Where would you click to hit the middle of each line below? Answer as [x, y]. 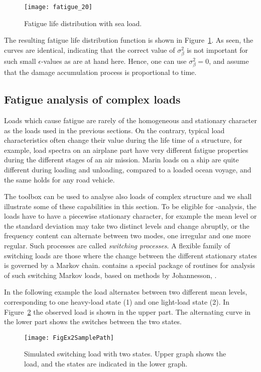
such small [20, 61]
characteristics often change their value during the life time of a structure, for [123, 140]
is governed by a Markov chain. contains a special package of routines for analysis [129, 265]
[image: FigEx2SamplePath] [69, 338]
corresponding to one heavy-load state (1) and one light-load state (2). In [117, 302]
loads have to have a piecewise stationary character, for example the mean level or [130, 216]
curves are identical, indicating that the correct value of [90, 50]
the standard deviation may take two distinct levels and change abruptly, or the [127, 225]
